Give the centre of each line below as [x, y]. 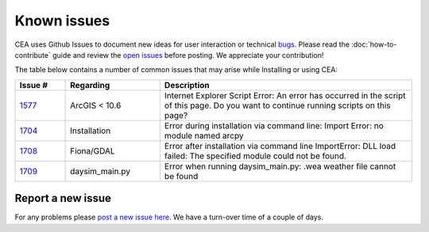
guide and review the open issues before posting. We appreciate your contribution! [188, 55]
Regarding [90, 85]
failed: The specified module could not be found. [255, 156]
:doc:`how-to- [374, 44]
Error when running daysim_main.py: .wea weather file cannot [280, 166]
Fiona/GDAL [93, 150]
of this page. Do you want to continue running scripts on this [277, 105]
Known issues [62, 21]
